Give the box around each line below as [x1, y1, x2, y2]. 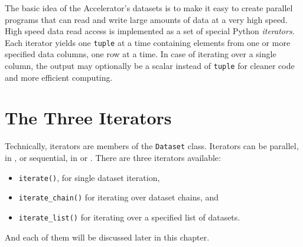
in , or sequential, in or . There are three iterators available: [5, 152, 221, 164]
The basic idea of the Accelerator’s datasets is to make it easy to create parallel [5, 2, 293, 14]
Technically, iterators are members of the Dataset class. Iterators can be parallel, [5, 140, 299, 152]
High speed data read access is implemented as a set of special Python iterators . [5, 25, 295, 37]
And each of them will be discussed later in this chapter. [5, 230, 210, 243]
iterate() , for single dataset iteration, [18, 171, 160, 183]
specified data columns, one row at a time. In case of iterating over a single [5, 48, 276, 60]
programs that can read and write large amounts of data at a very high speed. [5, 13, 288, 25]
